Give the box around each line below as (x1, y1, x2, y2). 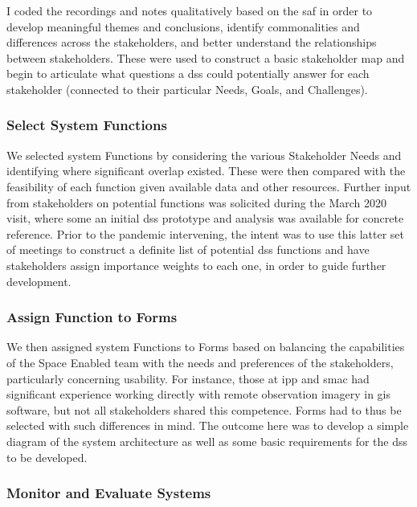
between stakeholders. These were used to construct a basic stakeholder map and (6, 49, 405, 66)
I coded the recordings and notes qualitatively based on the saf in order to (6, 2, 373, 18)
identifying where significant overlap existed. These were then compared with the (6, 162, 406, 179)
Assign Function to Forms (6, 307, 178, 327)
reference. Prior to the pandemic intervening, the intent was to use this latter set (6, 225, 404, 242)
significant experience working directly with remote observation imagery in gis (6, 386, 391, 403)
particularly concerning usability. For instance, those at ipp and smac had (6, 370, 370, 386)
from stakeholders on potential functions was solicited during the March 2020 (6, 194, 387, 211)
